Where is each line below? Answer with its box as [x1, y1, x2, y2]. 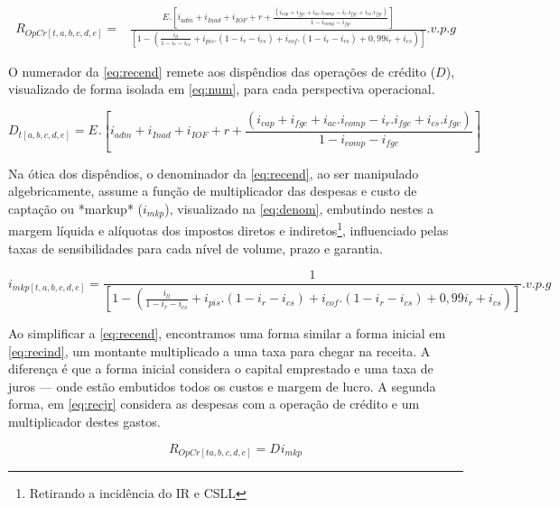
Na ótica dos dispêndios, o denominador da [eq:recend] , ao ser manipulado [8, 163, 419, 182]
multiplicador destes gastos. [8, 412, 161, 431]
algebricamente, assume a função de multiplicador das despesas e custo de [8, 181, 417, 200]
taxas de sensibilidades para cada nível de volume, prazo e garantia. [8, 238, 383, 257]
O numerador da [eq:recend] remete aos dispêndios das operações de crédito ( [8, 61, 436, 80]
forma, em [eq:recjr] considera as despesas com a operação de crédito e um [8, 394, 420, 413]
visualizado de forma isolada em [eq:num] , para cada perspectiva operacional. [8, 79, 435, 98]
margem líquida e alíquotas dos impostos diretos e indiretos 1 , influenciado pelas [8, 218, 449, 240]
